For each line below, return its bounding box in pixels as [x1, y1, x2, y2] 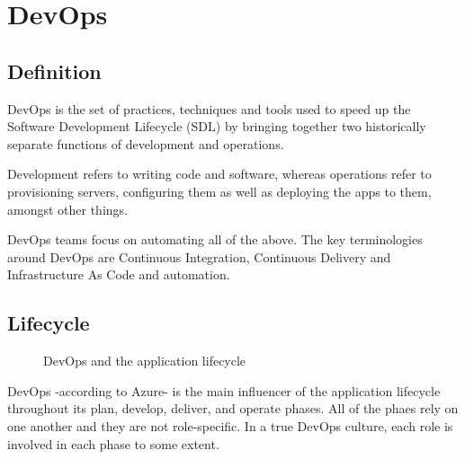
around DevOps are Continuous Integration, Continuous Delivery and [7, 247, 391, 266]
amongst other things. [7, 199, 128, 218]
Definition [7, 57, 102, 84]
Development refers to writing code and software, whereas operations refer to [7, 164, 432, 183]
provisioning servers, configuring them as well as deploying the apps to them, [7, 181, 432, 200]
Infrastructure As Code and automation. [7, 265, 230, 284]
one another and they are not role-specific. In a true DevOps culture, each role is [7, 416, 453, 435]
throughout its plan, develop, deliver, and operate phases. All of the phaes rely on [7, 399, 459, 418]
